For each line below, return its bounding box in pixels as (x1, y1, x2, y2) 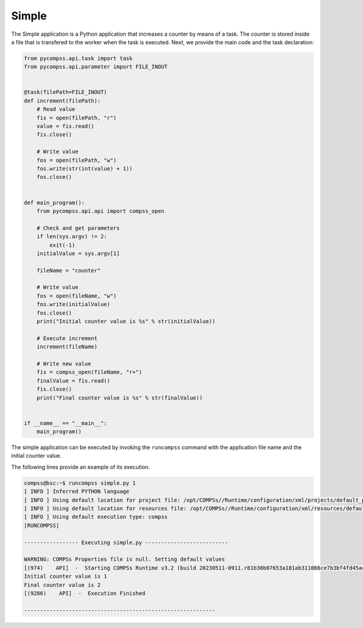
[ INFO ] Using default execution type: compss (24, 513, 168, 521)
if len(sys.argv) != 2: (36, 233, 107, 240)
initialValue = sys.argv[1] (36, 250, 120, 257)
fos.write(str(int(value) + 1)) (36, 165, 133, 172)
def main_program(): (24, 199, 85, 206)
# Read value (36, 106, 76, 113)
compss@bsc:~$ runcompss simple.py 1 (24, 479, 136, 486)
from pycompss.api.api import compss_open (36, 207, 165, 215)
